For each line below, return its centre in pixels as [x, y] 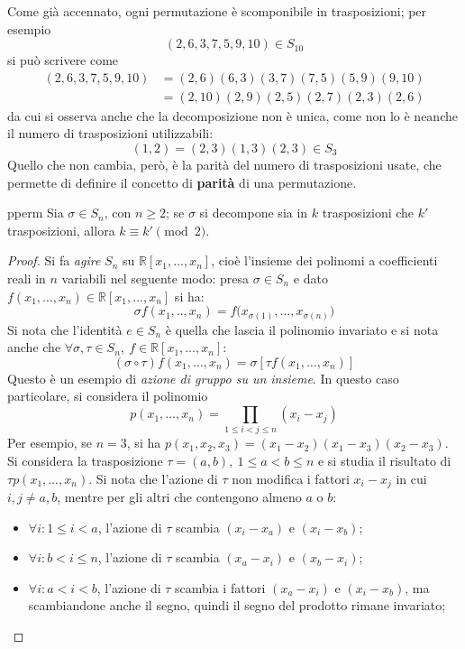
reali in [27, 278]
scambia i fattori [220, 587]
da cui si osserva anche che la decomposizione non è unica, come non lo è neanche [232, 115]
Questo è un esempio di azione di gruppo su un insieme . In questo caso [203, 378]
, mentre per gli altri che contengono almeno [179, 497]
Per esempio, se [50, 443]
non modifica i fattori [291, 478]
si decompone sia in [254, 213]
